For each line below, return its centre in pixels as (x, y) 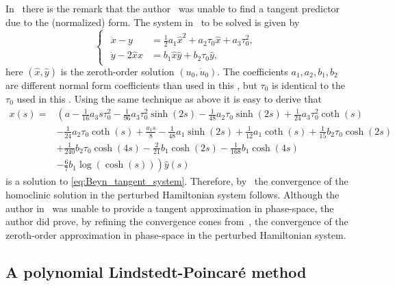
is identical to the (309, 85)
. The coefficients (253, 71)
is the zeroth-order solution (117, 71)
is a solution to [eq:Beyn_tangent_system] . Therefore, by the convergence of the (177, 181)
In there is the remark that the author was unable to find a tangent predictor (173, 8)
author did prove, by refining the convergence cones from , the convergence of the (177, 221)
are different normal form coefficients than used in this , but (131, 85)
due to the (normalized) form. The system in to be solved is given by (153, 22)
